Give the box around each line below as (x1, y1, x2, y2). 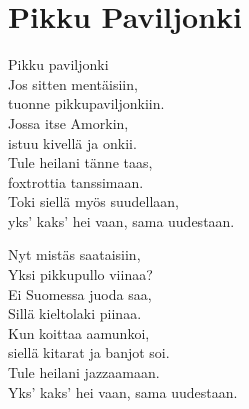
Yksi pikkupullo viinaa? (8, 264, 153, 285)
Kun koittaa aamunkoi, (8, 322, 150, 343)
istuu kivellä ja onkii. (8, 132, 137, 153)
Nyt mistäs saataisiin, (8, 244, 141, 265)
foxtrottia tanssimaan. (8, 171, 144, 192)
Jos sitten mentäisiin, (8, 73, 138, 94)
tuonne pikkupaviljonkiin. (8, 93, 165, 114)
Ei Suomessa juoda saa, (8, 283, 152, 304)
